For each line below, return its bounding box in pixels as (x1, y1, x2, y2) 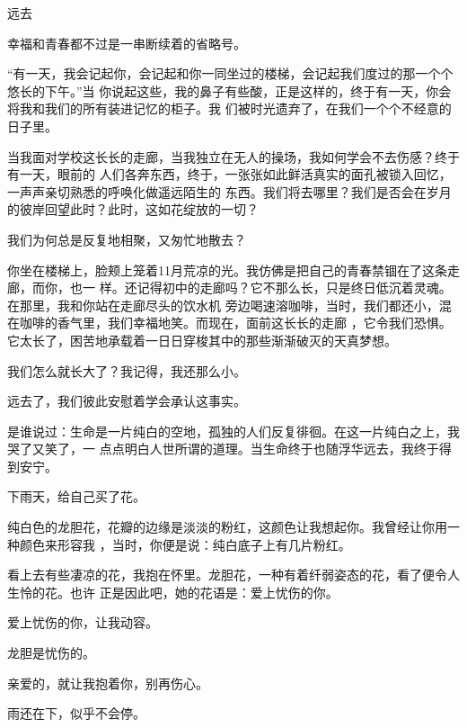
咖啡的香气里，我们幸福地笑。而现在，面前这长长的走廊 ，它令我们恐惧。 (19, 313, 452, 332)
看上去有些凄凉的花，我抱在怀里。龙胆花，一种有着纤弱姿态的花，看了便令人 (7, 565, 460, 584)
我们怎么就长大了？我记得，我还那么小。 (7, 361, 246, 380)
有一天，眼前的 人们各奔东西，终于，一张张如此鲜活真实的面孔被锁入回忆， (7, 165, 452, 184)
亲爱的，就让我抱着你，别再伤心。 (7, 673, 208, 692)
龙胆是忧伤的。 (7, 643, 95, 662)
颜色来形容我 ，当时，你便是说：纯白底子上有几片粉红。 (19, 535, 351, 553)
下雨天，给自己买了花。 (7, 487, 145, 506)
